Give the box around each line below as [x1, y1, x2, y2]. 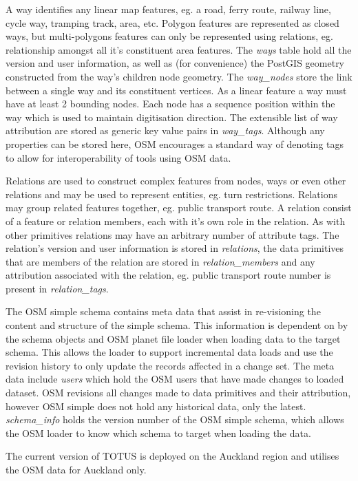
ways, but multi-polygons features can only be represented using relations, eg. [6, 29, 333, 43]
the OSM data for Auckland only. [6, 462, 147, 476]
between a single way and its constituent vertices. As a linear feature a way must [6, 83, 347, 97]
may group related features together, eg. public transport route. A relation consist [6, 200, 352, 215]
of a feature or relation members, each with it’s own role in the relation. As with [6, 213, 346, 228]
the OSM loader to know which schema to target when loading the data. [6, 425, 311, 440]
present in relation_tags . [6, 281, 109, 295]
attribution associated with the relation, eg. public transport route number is [6, 268, 331, 282]
